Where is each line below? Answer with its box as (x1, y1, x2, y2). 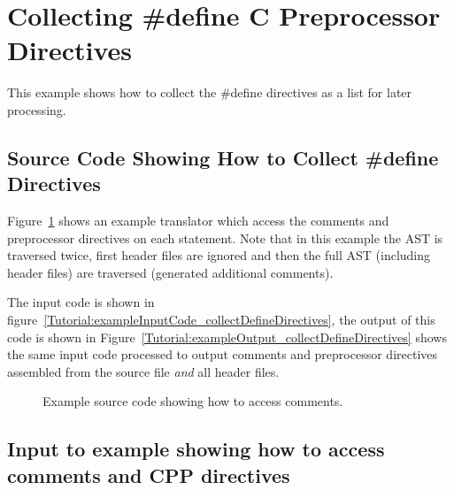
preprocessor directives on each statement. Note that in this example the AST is (7, 228, 443, 247)
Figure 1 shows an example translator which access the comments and (7, 211, 389, 230)
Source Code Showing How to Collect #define (7, 143, 439, 171)
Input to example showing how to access (7, 435, 385, 463)
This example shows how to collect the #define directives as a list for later (7, 83, 412, 102)
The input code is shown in (7, 293, 155, 311)
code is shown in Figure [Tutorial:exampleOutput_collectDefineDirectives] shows (7, 327, 447, 346)
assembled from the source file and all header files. (7, 362, 280, 380)
